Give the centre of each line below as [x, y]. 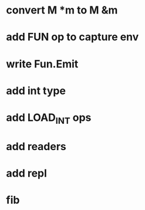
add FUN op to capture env [72, 37]
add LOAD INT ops [49, 118]
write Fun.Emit [42, 64]
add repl [26, 173]
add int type [36, 91]
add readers [36, 146]
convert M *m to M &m [62, 10]
